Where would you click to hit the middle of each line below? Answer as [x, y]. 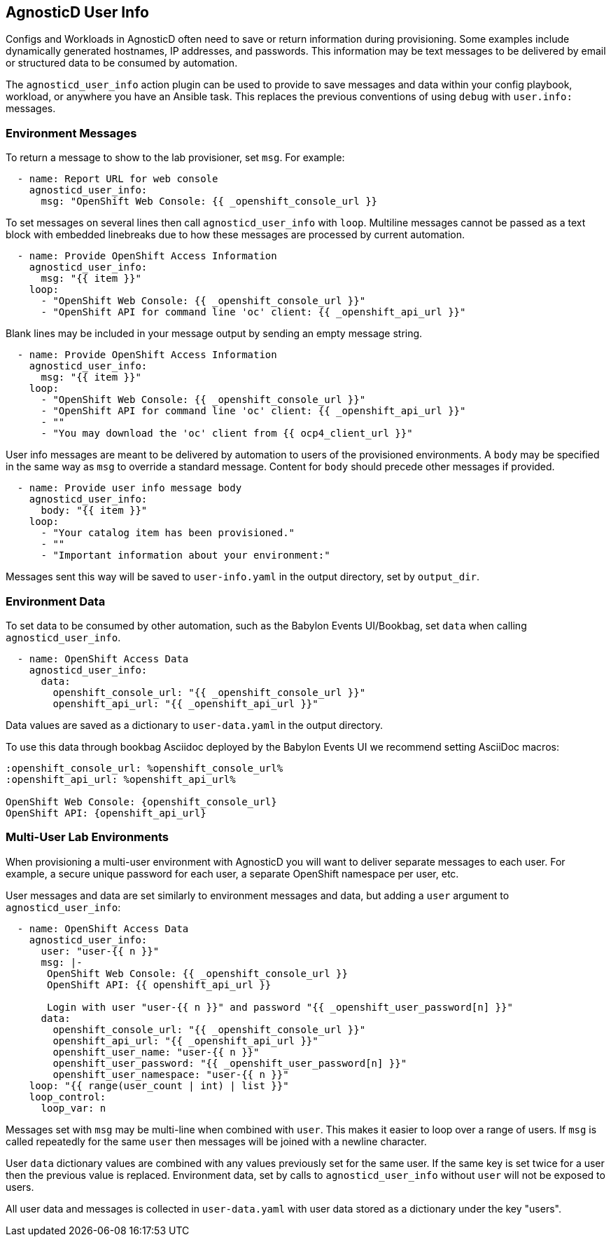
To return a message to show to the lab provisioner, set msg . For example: [175, 158]
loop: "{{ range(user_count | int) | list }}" [159, 1085]
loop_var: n [73, 1108]
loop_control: [68, 1097]
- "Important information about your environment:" [185, 555]
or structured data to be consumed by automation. [122, 63]
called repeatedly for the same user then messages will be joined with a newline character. [216, 1141]
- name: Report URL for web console [118, 179]
